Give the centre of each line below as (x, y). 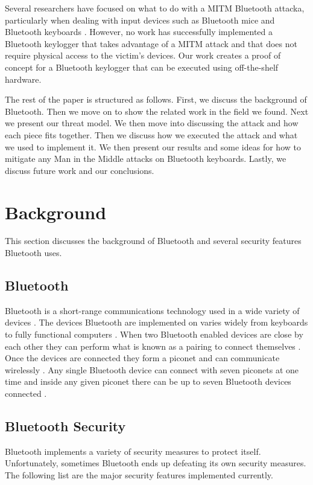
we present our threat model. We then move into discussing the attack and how (152, 123)
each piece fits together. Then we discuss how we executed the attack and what (151, 134)
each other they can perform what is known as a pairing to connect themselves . (153, 346)
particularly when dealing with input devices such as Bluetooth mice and (140, 20)
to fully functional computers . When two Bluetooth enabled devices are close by (154, 334)
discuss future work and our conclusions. (80, 170)
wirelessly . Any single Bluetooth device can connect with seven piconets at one (152, 369)
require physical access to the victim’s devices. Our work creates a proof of (143, 55)
